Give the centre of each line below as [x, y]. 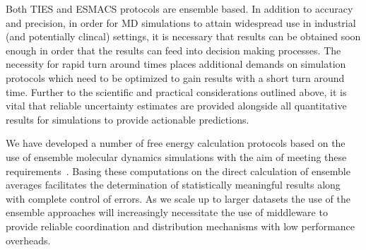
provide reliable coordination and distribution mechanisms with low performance [181, 226]
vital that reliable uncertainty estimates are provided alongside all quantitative [176, 106]
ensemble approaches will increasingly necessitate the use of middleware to [167, 212]
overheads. [28, 240]
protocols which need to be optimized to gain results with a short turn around [175, 77]
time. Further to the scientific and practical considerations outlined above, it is [176, 91]
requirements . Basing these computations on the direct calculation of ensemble [178, 171]
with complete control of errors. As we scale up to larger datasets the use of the [178, 198]
